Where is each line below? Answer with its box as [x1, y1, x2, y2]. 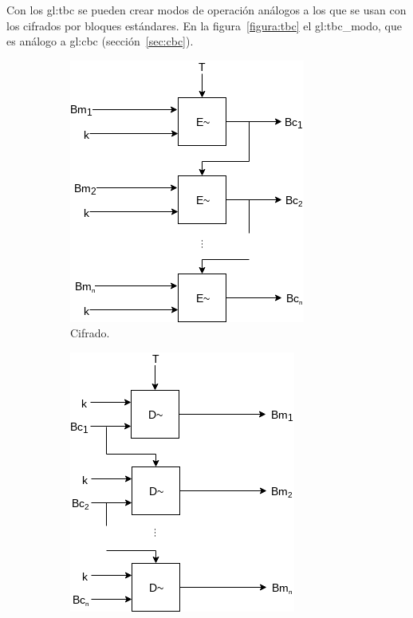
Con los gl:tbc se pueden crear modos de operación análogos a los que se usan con [6, 2, 407, 18]
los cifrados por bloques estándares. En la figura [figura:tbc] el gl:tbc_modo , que [6, 17, 402, 33]
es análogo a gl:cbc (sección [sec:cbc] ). [6, 33, 194, 49]
